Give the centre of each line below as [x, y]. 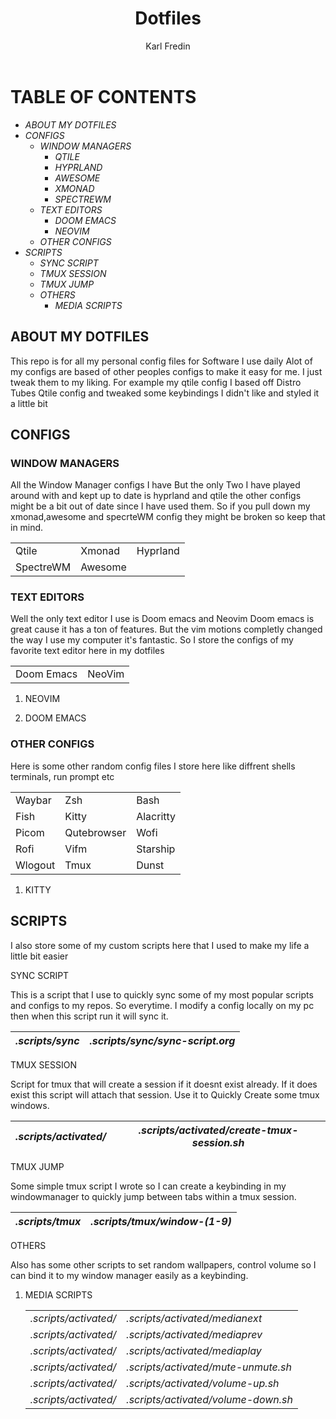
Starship [156, 849]
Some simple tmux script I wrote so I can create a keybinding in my [148, 1186]
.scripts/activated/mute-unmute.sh [209, 1367]
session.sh [218, 1142]
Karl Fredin [168, 46]
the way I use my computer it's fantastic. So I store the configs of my [152, 640]
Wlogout [35, 865]
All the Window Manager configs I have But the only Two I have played [155, 485]
